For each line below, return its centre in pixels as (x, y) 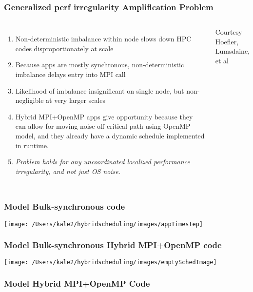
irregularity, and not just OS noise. (68, 171)
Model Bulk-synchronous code (65, 206)
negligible (29, 100)
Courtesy (229, 32)
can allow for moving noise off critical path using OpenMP (103, 126)
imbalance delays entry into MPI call (70, 74)
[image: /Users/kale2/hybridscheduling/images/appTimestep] (104, 224)
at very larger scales (76, 100)
